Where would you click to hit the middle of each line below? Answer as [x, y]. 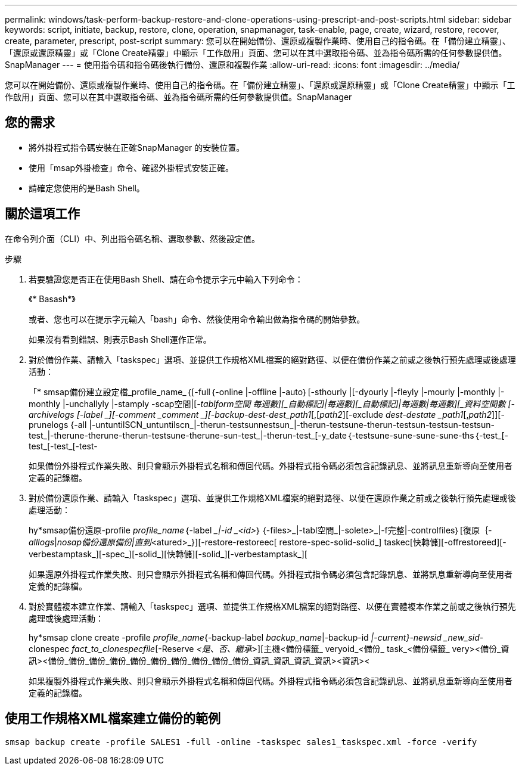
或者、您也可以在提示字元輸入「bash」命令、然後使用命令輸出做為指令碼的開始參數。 [197, 319]
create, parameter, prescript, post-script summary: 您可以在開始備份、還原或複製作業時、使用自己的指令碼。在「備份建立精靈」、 [258, 41]
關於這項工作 [42, 214]
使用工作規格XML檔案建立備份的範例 [113, 719]
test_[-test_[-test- [63, 446]
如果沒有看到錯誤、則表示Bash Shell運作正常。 [120, 339]
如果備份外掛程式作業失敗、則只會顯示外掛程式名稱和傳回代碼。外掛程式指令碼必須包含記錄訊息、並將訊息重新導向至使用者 [271, 465]
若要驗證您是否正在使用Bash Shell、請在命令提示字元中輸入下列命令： [166, 279]
